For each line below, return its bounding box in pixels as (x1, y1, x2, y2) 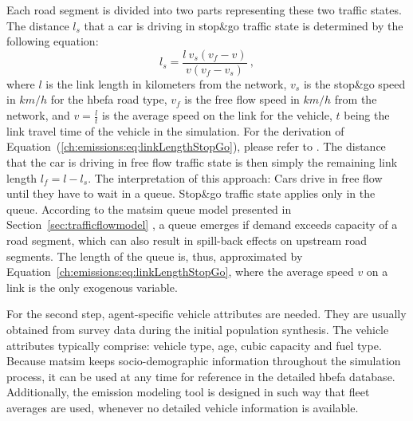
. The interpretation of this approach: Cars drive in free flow (88, 169, 383, 186)
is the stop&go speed (303, 75, 406, 92)
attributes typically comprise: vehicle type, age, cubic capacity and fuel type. (6, 336, 382, 353)
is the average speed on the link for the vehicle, (102, 107, 332, 124)
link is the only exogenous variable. (6, 278, 178, 295)
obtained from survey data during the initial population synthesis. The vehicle (6, 321, 389, 337)
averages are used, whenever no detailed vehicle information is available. (6, 399, 359, 415)
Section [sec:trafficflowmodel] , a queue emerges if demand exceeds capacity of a (6, 216, 398, 233)
